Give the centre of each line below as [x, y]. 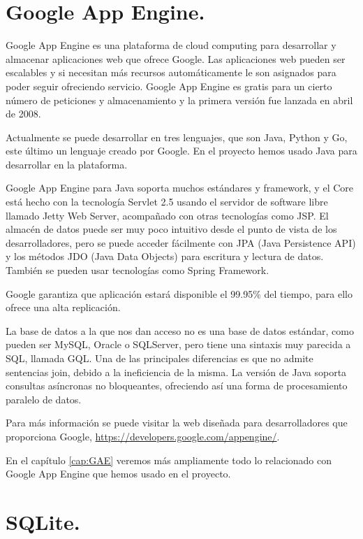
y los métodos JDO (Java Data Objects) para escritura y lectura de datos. [165, 256]
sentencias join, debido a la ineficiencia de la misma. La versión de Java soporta [176, 372]
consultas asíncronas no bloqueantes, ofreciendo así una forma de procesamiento [177, 386]
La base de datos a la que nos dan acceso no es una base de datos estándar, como [180, 330]
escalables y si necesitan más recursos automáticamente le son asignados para [171, 72]
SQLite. [43, 521]
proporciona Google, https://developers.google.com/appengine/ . [143, 436]
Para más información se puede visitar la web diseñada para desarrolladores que [177, 423]
